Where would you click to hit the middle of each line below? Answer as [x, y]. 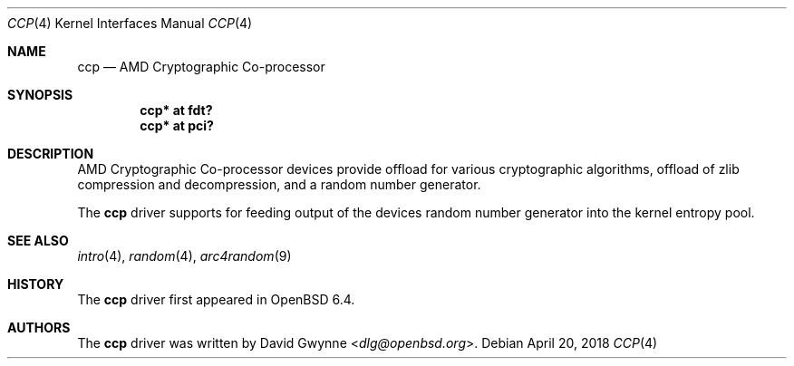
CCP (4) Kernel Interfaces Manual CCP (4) [130, 23]
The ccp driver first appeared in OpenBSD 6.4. [216, 299]
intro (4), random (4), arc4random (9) [184, 256]
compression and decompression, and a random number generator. [279, 184]
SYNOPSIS [40, 95]
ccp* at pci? [177, 125]
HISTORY [36, 284]
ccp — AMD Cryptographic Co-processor [201, 67]
